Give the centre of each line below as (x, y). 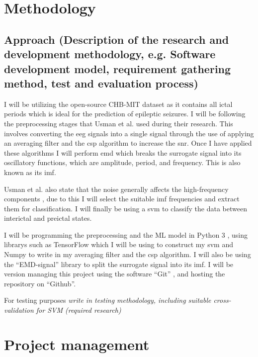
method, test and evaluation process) (101, 83)
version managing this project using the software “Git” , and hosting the (115, 274)
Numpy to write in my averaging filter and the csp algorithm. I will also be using (128, 254)
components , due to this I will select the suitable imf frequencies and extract (122, 199)
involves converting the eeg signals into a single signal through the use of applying (129, 133)
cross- (222, 300)
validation (19, 310)
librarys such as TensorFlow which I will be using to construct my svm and (119, 244)
